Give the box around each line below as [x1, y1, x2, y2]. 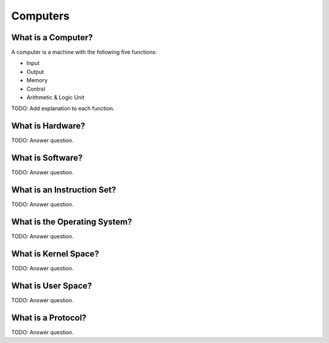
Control [26, 85, 46, 93]
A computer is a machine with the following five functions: [11, 49, 157, 56]
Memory [26, 77, 48, 84]
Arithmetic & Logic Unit [26, 94, 85, 101]
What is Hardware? [11, 121, 85, 131]
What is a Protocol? [11, 313, 87, 323]
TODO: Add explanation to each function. [11, 105, 115, 112]
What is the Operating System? [11, 216, 132, 227]
